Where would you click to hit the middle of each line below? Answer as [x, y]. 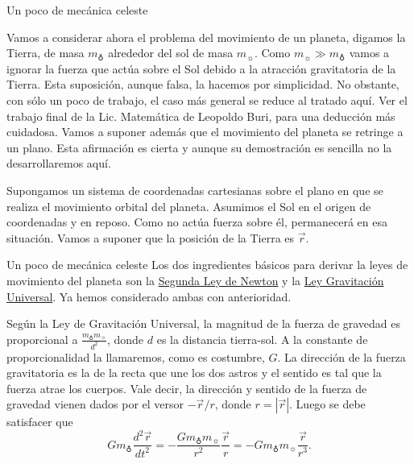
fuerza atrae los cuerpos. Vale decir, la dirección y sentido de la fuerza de [187, 388]
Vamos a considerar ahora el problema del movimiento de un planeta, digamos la [206, 37]
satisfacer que [40, 422]
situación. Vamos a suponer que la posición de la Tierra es [151, 237]
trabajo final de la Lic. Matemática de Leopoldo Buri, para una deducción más [201, 116]
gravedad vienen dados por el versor [95, 404]
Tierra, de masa [46, 53]
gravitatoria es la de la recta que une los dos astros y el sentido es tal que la [194, 373]
